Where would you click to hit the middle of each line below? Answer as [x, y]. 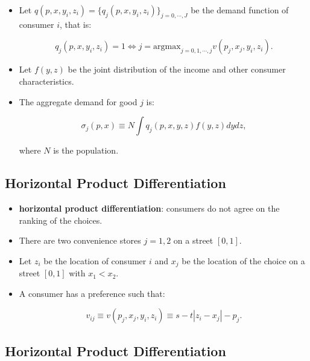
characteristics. [46, 81]
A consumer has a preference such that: [92, 293]
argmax [167, 47]
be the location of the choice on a [243, 260]
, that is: [75, 24]
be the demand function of [240, 10]
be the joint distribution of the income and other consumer [177, 69]
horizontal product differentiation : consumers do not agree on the [149, 208]
